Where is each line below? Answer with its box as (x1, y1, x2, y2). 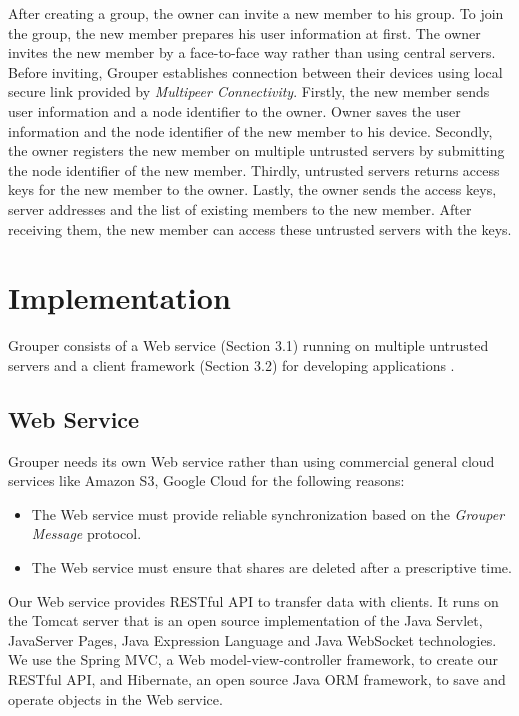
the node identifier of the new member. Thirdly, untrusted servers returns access (8, 159, 500, 180)
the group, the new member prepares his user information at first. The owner (8, 22, 481, 43)
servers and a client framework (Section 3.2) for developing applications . (8, 354, 455, 375)
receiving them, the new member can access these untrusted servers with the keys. (8, 218, 512, 239)
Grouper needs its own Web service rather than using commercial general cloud (8, 450, 495, 471)
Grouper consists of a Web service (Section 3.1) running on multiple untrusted (8, 335, 489, 356)
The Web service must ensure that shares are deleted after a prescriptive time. (31, 557, 512, 578)
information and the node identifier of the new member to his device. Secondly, (8, 120, 493, 141)
